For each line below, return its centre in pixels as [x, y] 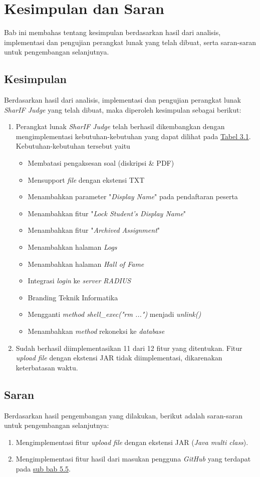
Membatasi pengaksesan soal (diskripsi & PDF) [101, 163]
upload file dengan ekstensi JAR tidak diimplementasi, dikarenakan [119, 358]
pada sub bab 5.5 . [43, 468]
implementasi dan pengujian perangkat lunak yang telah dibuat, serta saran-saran [130, 42]
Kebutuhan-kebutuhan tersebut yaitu [73, 146]
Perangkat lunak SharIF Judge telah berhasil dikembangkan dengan [120, 126]
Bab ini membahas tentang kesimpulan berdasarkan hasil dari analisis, [112, 32]
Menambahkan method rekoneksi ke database [96, 331]
